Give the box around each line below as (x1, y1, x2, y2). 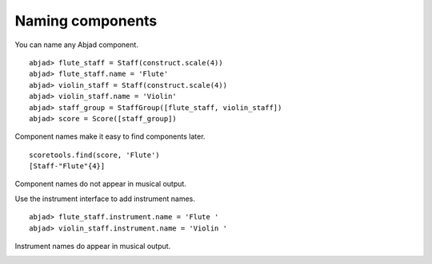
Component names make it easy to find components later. (14, 132, 206, 141)
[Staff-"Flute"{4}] (29, 162, 106, 171)
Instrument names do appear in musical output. (14, 242, 171, 251)
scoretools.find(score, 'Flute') (29, 150, 160, 160)
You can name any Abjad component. (14, 40, 139, 49)
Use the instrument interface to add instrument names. (14, 194, 196, 203)
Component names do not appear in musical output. (14, 179, 187, 189)
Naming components (14, 12, 158, 30)
